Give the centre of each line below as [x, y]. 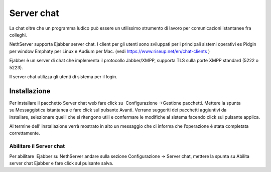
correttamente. [25, 133]
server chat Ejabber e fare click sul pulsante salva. [61, 163]
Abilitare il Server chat [37, 146]
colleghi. [18, 35]
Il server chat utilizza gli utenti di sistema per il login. [63, 76]
